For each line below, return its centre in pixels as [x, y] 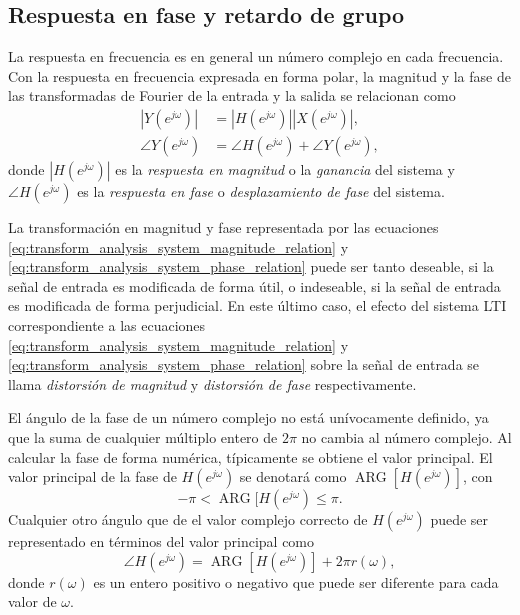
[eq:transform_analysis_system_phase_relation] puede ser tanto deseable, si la [251, 266]
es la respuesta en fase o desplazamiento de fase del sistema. [261, 191]
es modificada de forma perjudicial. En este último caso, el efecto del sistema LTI [257, 305]
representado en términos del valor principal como [161, 541]
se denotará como [293, 476]
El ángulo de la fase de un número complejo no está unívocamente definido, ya [248, 417]
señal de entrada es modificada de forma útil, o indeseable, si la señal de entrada [254, 285]
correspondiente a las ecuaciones [107, 325]
